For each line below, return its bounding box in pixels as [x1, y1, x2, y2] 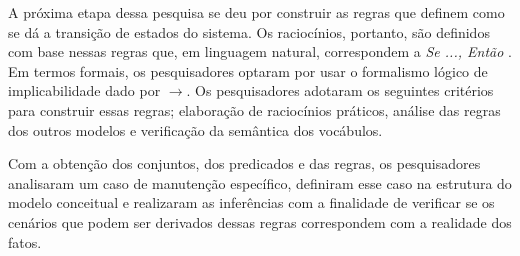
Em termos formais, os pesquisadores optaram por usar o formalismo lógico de [8, 60, 488, 81]
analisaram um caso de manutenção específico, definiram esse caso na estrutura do [8, 172, 512, 193]
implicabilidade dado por [8, 80, 161, 101]
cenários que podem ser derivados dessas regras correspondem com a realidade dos [8, 211, 512, 232]
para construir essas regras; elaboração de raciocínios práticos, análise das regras [8, 99, 501, 120]
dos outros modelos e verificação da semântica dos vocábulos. [8, 119, 383, 140]
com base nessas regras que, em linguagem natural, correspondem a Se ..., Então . [8, 41, 512, 62]
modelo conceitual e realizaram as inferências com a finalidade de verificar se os [8, 192, 495, 213]
